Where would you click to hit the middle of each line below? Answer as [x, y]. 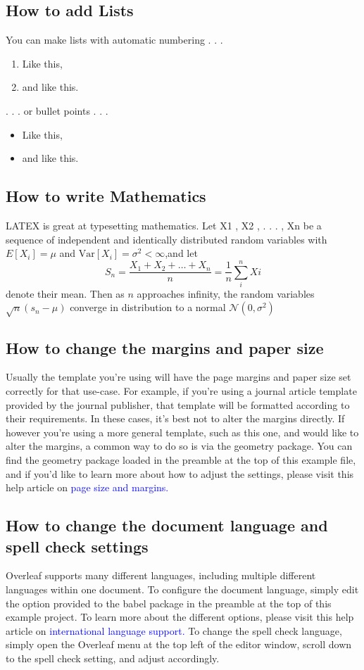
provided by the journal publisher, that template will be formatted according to [178, 404]
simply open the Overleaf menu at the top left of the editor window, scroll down [179, 644]
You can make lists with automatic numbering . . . [114, 40]
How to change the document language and [167, 525]
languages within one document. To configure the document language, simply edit [182, 589]
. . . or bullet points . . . [57, 110]
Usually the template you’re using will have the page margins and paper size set [178, 377]
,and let [181, 253]
